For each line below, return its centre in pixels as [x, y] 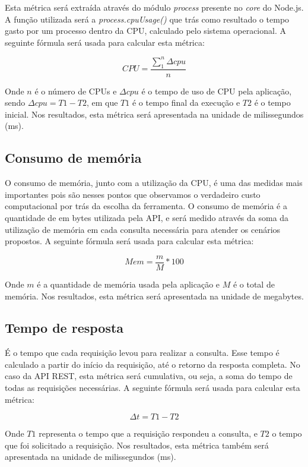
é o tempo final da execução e [186, 102]
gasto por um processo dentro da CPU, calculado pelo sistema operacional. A [145, 31]
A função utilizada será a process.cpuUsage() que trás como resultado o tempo [147, 19]
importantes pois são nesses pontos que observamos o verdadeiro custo [133, 194]
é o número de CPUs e [76, 91]
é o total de [254, 284]
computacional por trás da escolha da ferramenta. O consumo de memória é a [146, 206]
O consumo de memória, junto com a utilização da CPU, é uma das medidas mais [154, 183]
